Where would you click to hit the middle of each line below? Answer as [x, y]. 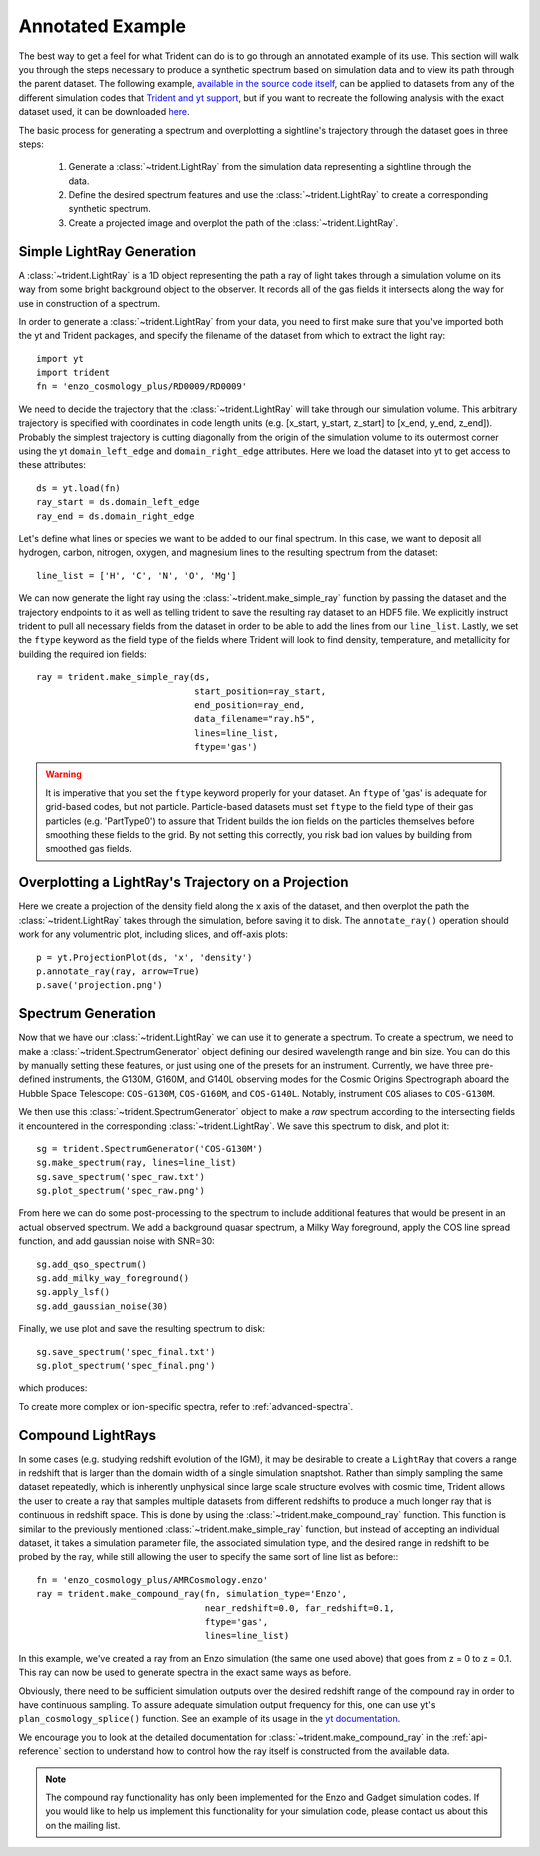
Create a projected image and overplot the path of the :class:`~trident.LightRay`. [233, 222]
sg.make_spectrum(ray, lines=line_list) [136, 1163]
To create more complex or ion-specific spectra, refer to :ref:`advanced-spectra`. [186, 1406]
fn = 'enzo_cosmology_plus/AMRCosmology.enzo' [152, 1579]
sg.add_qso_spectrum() [92, 1264]
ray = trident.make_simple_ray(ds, [123, 677]
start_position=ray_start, [260, 691]
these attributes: [52, 465]
